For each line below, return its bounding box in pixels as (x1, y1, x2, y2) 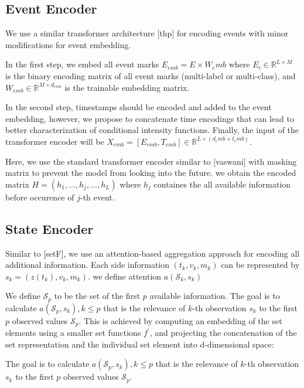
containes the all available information (153, 178, 291, 190)
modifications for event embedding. (5, 38, 131, 50)
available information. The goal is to (149, 290, 280, 302)
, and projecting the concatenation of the (149, 326, 297, 339)
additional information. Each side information (5, 258, 170, 271)
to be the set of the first (54, 290, 141, 302)
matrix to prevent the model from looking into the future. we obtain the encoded (5, 166, 296, 179)
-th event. (80, 190, 115, 203)
